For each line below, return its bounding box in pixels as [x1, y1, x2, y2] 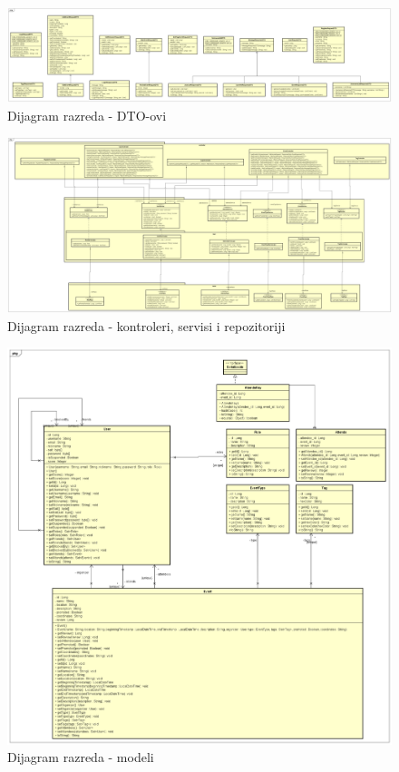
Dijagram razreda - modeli [7, 748, 154, 767]
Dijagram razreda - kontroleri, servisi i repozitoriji [7, 316, 286, 335]
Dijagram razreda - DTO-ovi [7, 105, 167, 124]
